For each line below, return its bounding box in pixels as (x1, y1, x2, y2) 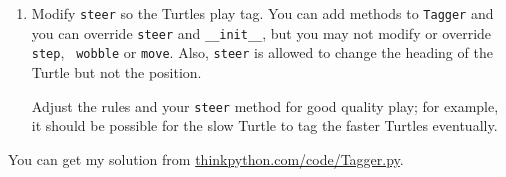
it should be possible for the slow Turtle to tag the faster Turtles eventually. (31, 115, 498, 136)
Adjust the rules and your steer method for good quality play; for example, (31, 95, 499, 116)
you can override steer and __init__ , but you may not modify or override (31, 22, 492, 43)
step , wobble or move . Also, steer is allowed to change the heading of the (31, 42, 493, 63)
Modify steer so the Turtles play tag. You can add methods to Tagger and (31, 3, 494, 23)
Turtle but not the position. (31, 61, 202, 82)
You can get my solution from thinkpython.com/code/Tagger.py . (8, 148, 404, 169)
